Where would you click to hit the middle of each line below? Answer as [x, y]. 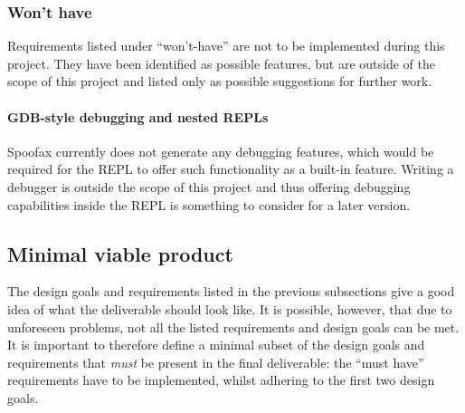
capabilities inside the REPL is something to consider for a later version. [209, 204]
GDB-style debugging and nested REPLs [138, 116]
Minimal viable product [120, 253]
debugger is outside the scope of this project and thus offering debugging [209, 186]
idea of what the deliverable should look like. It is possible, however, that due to [230, 308]
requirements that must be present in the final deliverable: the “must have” [216, 362]
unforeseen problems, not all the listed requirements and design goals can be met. [233, 327]
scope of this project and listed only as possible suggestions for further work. [220, 81]
